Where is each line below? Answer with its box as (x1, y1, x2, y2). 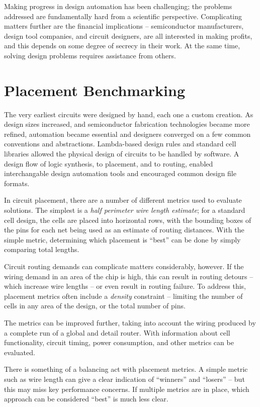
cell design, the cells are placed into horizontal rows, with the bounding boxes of (4, 214, 251, 225)
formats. (4, 178, 30, 188)
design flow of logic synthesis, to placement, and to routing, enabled (4, 158, 213, 169)
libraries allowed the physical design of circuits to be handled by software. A (4, 148, 239, 159)
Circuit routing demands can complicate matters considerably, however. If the (4, 261, 244, 271)
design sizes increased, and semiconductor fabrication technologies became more (4, 119, 250, 129)
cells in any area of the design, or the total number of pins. (4, 300, 186, 311)
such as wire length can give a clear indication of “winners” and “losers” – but (4, 373, 245, 384)
